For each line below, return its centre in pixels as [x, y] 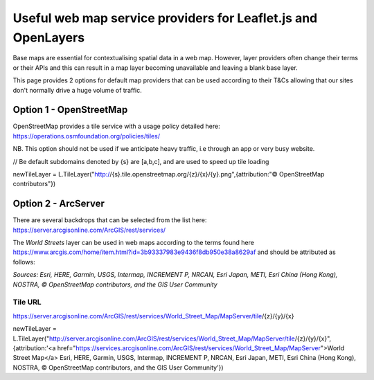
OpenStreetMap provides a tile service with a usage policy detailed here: [117, 126]
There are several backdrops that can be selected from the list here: [110, 220]
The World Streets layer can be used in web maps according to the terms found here [133, 243]
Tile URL [27, 302]
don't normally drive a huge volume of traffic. [77, 90]
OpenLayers [49, 37]
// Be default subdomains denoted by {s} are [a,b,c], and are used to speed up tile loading [141, 161]
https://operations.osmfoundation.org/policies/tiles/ [87, 136]
